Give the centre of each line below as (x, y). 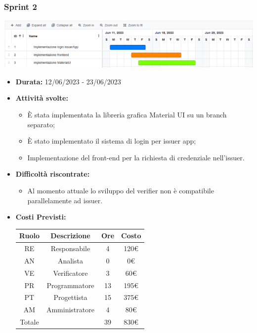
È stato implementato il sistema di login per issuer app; (112, 141)
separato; (41, 124)
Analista (70, 260)
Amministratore (70, 310)
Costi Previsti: (41, 217)
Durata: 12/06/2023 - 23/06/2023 (68, 81)
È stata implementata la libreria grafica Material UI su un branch (127, 114)
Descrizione (70, 236)
